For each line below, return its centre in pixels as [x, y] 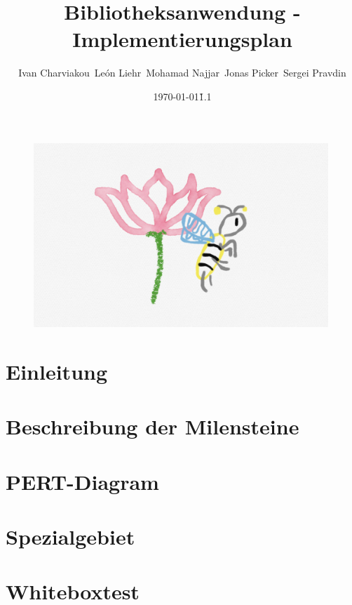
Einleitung [57, 371]
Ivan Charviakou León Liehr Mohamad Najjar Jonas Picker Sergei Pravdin [182, 73]
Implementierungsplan [182, 39]
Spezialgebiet [70, 536]
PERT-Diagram [82, 481]
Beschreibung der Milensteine [153, 426]
